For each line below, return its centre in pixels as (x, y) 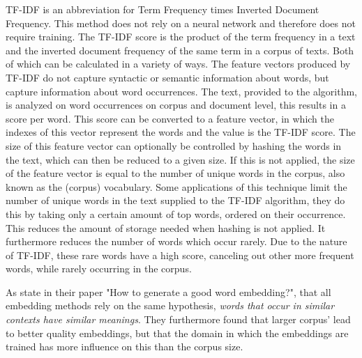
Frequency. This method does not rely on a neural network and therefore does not (181, 23)
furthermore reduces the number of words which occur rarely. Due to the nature (176, 241)
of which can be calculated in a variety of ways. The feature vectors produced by (178, 64)
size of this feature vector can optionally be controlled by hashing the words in (174, 145)
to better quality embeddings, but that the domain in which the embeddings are (177, 333)
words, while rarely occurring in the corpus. (99, 268)
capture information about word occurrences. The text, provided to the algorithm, (181, 91)
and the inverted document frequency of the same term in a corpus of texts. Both (180, 50)
